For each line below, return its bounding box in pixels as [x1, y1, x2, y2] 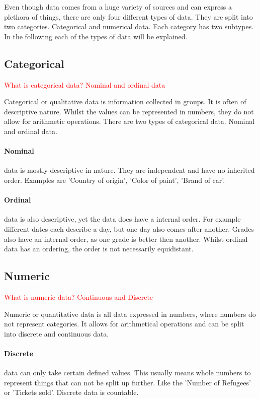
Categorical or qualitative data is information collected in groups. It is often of [4, 96, 246, 107]
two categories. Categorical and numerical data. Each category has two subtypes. [4, 21, 254, 32]
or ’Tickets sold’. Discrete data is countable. [4, 387, 139, 397]
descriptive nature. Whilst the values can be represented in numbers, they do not [4, 106, 254, 116]
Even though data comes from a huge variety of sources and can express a [4, 2, 232, 12]
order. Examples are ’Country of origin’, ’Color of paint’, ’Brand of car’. [4, 174, 225, 185]
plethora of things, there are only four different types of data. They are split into [4, 11, 253, 22]
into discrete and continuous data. [4, 328, 109, 339]
